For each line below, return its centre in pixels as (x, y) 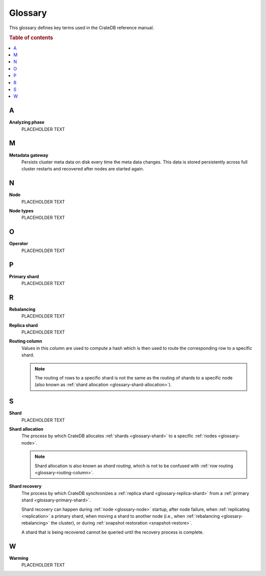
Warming (19, 558)
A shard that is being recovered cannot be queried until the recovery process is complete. (113, 532)
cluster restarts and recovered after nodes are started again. (83, 169)
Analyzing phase (27, 122)
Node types (21, 211)
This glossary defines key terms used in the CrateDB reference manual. (82, 28)
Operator (18, 244)
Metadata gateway (29, 155)
